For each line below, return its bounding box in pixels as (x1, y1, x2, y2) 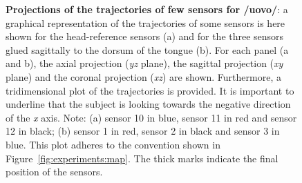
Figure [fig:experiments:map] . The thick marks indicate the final (6, 151, 279, 165)
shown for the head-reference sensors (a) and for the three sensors (6, 29, 284, 44)
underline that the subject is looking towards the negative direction (6, 97, 291, 111)
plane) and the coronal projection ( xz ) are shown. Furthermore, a (6, 69, 281, 84)
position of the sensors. (6, 164, 103, 179)
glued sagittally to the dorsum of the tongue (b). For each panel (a (6, 42, 289, 57)
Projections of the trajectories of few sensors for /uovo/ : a (6, 2, 288, 16)
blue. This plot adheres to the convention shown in (6, 137, 220, 151)
